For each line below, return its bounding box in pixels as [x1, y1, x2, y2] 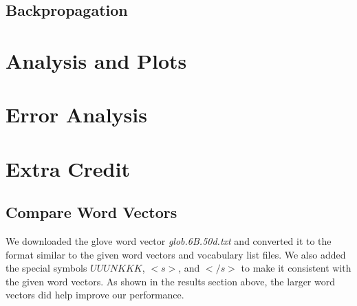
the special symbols [6, 261, 87, 275]
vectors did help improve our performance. [6, 287, 184, 302]
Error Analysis [6, 100, 147, 129]
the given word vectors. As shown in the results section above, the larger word [6, 274, 335, 288]
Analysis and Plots [6, 46, 187, 74]
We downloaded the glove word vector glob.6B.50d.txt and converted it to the [6, 234, 332, 248]
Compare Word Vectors [6, 201, 177, 223]
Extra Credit [6, 154, 130, 182]
